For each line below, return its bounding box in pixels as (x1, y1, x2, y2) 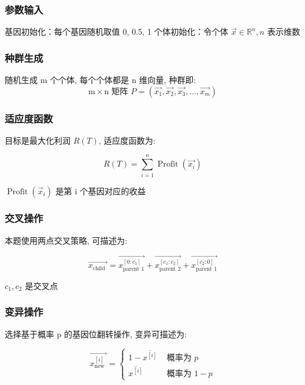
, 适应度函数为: (98, 134, 156, 146)
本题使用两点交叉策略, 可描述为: (5, 234, 128, 246)
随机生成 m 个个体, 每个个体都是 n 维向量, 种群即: (5, 74, 196, 86)
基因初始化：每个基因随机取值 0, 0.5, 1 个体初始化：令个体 (5, 25, 229, 38)
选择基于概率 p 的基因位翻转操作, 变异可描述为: (5, 327, 187, 340)
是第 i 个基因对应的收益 (55, 184, 146, 197)
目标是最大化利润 (5, 134, 71, 146)
